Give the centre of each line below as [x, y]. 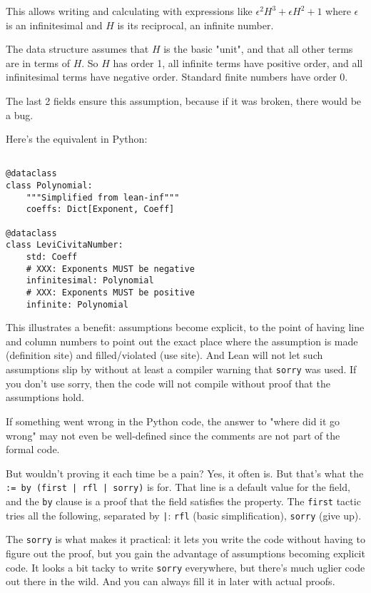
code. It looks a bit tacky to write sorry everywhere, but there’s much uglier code [185, 567]
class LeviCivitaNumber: [65, 245]
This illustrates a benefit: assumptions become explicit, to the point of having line [185, 327]
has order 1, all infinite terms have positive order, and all [238, 62]
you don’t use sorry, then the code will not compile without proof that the [168, 383]
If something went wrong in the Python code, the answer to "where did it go [173, 421]
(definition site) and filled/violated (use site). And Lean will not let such [164, 355]
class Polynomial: [49, 186]
